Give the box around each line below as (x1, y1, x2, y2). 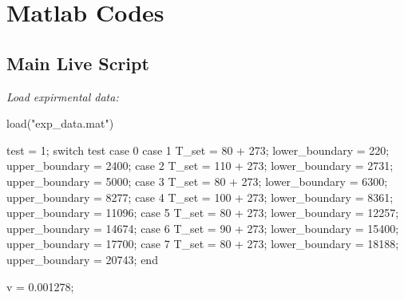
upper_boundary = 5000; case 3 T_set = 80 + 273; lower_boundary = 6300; (6, 172, 388, 189)
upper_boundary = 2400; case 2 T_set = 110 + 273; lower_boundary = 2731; (6, 157, 394, 174)
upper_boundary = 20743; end (6, 251, 158, 267)
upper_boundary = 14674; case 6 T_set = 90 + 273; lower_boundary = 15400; (6, 219, 399, 236)
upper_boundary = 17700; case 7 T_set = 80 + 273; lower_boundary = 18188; (6, 235, 399, 252)
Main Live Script (6, 50, 149, 75)
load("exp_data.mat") (6, 115, 114, 132)
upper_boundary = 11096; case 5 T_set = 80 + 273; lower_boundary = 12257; (6, 204, 399, 221)
